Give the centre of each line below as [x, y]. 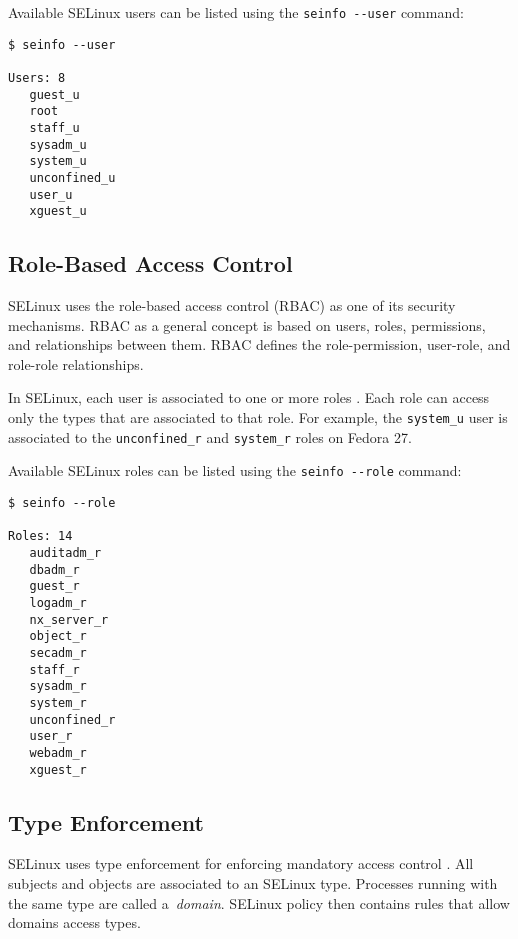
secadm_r [58, 652]
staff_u [54, 127]
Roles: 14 [40, 536]
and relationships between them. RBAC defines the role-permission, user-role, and [259, 344]
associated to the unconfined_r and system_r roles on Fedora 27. [210, 436]
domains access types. [74, 922]
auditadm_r [65, 552]
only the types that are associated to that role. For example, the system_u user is [258, 417]
